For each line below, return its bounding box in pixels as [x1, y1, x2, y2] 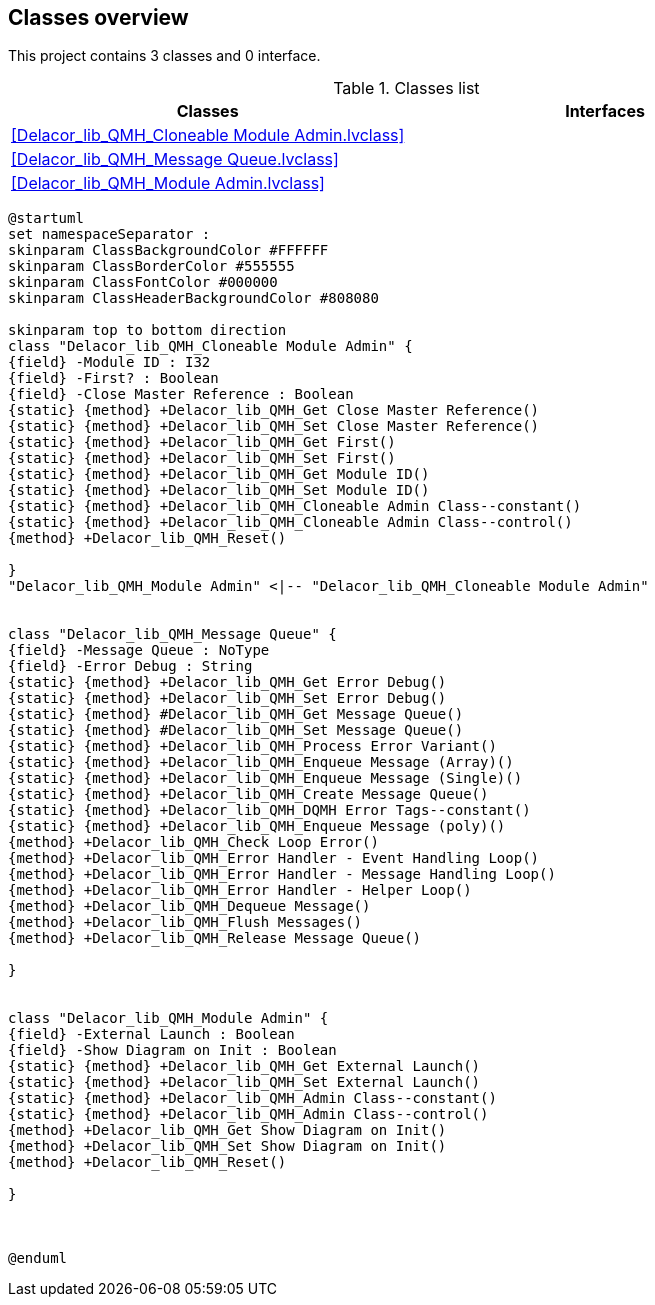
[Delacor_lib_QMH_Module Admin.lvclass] [11, 173, 325, 194]
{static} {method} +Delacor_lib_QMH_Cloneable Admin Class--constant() [8, 498, 582, 515]
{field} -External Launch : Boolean [8, 1026, 295, 1043]
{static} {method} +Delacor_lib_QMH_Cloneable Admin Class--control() [8, 514, 573, 531]
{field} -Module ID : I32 [8, 354, 211, 371]
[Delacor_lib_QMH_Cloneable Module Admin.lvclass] [11, 125, 405, 146]
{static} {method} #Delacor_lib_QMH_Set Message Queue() [8, 722, 464, 739]
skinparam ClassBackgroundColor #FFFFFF [8, 242, 329, 259]
